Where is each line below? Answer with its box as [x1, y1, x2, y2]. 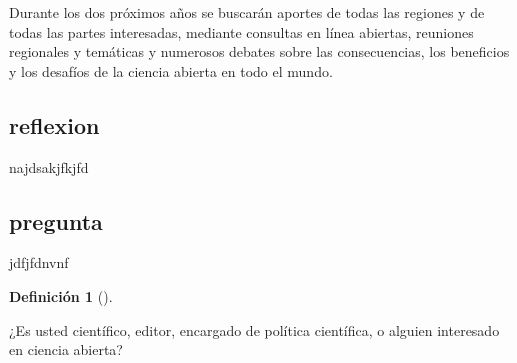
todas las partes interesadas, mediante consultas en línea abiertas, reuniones [9, 21, 474, 42]
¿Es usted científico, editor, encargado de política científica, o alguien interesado [9, 319, 500, 340]
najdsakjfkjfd [9, 156, 89, 177]
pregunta [9, 205, 103, 236]
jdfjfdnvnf [9, 252, 69, 273]
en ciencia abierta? [9, 339, 123, 360]
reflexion [9, 109, 100, 140]
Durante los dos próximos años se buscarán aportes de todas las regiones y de [9, 2, 485, 22]
